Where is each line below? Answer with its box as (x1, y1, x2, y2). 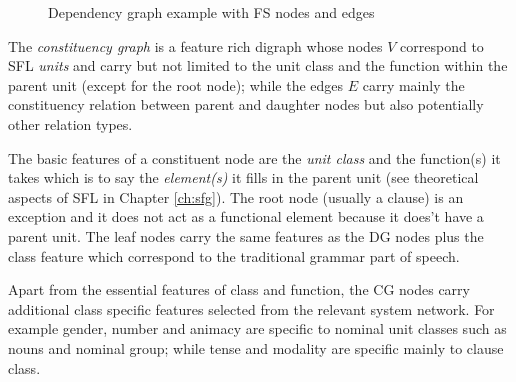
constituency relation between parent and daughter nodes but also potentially (8, 94, 484, 115)
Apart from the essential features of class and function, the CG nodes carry (8, 279, 470, 300)
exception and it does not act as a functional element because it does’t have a (8, 206, 484, 227)
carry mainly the (362, 74, 465, 95)
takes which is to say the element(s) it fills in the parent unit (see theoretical (8, 167, 479, 188)
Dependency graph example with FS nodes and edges (48, 2, 375, 22)
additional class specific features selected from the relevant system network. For (8, 298, 495, 319)
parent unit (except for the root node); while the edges (8, 74, 344, 95)
